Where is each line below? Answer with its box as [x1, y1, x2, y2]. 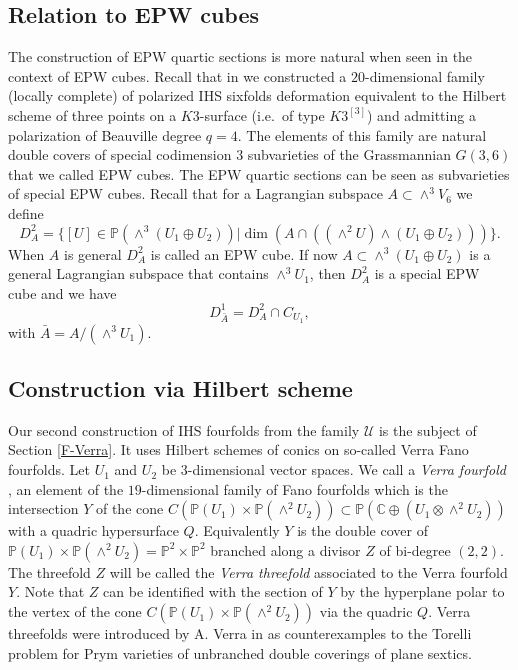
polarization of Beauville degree [8, 124, 202, 145]
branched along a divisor [210, 539, 361, 560]
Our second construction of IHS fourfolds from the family [8, 419, 360, 440]
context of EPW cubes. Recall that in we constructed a [8, 65, 347, 86]
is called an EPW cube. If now [150, 243, 338, 264]
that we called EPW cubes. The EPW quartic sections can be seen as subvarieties [8, 163, 510, 184]
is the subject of [378, 419, 477, 440]
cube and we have [8, 282, 117, 303]
